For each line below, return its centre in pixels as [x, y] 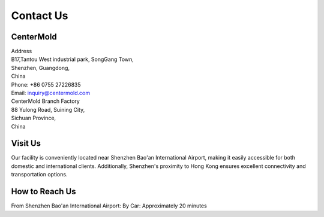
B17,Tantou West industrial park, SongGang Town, [73, 59]
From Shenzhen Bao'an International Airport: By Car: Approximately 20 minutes [109, 206]
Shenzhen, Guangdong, [40, 68]
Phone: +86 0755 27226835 [46, 84]
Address [22, 51]
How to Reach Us [43, 192]
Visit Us [26, 143]
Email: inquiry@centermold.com [50, 93]
